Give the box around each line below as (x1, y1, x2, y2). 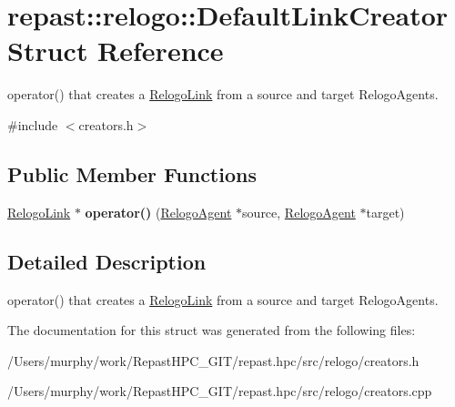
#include (7, 115, 58, 134)
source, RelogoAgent (242, 202, 356, 221)
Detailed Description (7, 247, 207, 275)
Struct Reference (7, 32, 224, 69)
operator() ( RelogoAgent (85, 202, 232, 221)
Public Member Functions (7, 159, 257, 188)
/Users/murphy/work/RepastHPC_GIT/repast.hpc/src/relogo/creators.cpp (7, 382, 432, 401)
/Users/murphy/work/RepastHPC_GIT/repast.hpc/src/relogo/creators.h (7, 351, 420, 370)
